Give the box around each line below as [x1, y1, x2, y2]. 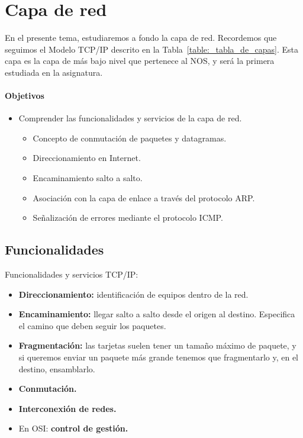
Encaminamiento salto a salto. [33, 172, 143, 184]
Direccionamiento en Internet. [33, 152, 141, 164]
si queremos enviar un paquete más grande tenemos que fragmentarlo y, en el [18, 351, 298, 363]
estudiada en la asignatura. [5, 66, 103, 78]
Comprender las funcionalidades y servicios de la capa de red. [18, 112, 242, 124]
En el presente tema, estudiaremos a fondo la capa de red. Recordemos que [5, 31, 277, 44]
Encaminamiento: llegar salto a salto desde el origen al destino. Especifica [18, 308, 295, 320]
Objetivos [5, 89, 44, 102]
